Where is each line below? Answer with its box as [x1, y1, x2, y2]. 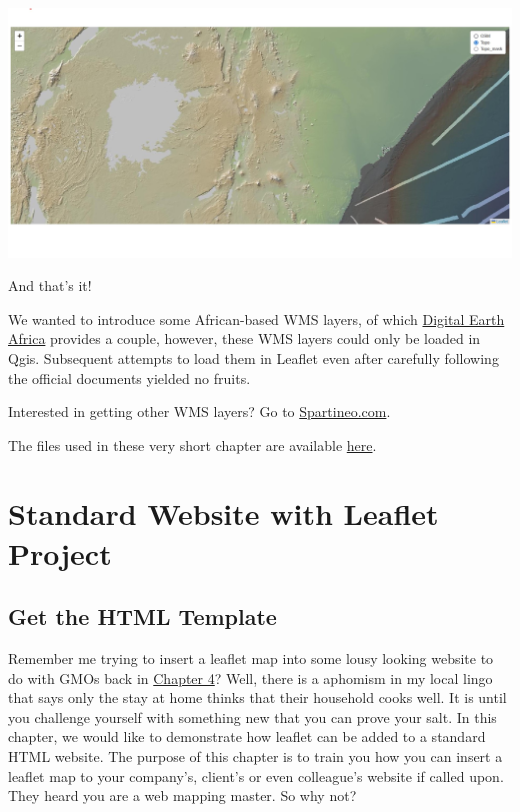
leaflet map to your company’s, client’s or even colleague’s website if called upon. [8, 765, 504, 786]
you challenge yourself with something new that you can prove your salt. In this [8, 706, 497, 727]
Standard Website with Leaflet [8, 493, 439, 534]
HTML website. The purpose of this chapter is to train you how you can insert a [8, 746, 503, 767]
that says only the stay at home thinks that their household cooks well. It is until [8, 687, 507, 708]
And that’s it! [8, 275, 92, 296]
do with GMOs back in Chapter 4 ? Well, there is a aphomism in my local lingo [8, 667, 493, 688]
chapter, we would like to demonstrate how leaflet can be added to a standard [8, 726, 486, 747]
